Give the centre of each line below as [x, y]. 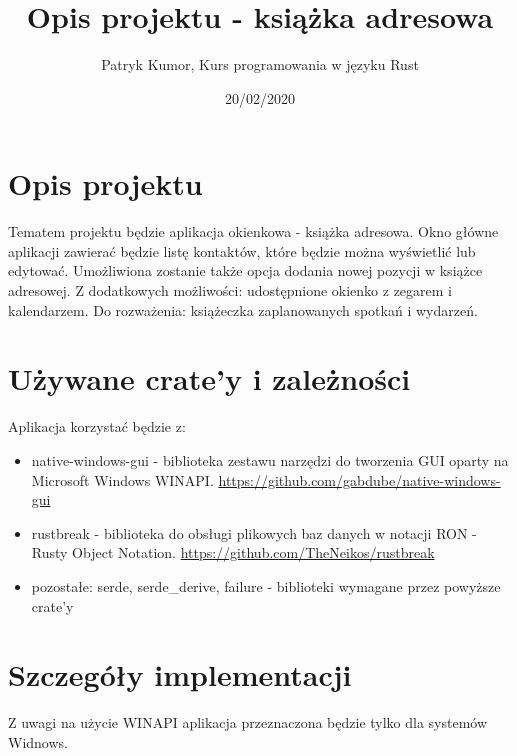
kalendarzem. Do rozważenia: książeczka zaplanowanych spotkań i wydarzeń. [243, 309]
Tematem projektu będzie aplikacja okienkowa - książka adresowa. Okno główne [253, 231]
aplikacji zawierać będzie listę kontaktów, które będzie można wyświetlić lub [242, 250]
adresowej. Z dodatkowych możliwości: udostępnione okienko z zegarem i [230, 290]
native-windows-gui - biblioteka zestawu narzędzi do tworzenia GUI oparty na [270, 459]
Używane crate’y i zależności [209, 378]
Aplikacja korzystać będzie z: [97, 426]
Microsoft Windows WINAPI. [122, 479]
